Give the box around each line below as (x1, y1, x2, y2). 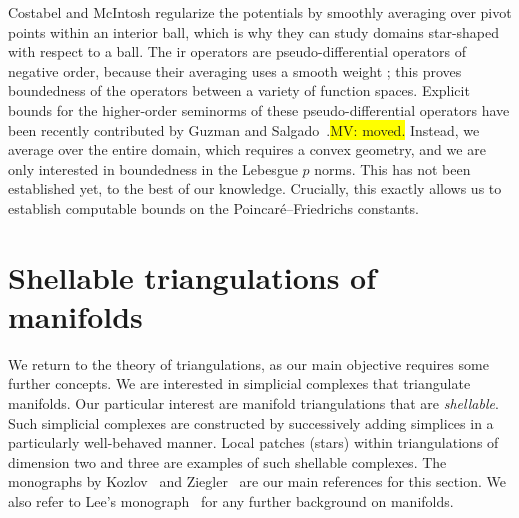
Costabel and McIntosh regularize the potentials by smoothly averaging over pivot (8, 2, 512, 22)
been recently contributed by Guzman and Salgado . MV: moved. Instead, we (8, 119, 480, 140)
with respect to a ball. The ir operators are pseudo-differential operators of (8, 41, 466, 62)
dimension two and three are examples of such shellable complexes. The (8, 451, 447, 472)
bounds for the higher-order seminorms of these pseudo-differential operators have (8, 99, 510, 120)
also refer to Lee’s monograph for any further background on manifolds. (8, 491, 454, 511)
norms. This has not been (314, 158, 471, 179)
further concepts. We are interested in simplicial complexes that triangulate (8, 373, 471, 394)
